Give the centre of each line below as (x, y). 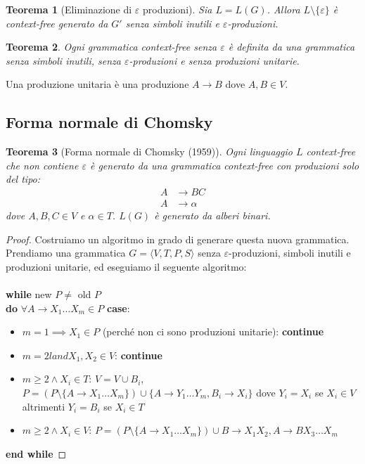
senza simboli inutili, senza (63, 60)
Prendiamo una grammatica (66, 253)
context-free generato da (57, 23)
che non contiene (42, 165)
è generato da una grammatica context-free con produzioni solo (224, 165)
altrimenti (44, 406)
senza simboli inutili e (172, 23)
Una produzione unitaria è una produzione (97, 84)
